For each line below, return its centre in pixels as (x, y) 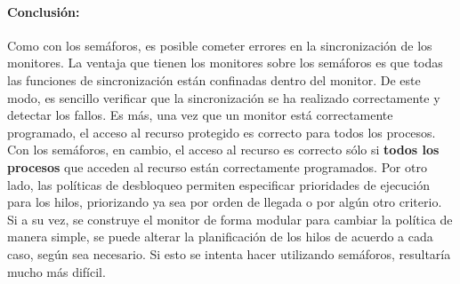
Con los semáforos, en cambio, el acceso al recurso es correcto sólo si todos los (223, 150)
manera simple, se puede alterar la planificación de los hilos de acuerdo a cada (220, 237)
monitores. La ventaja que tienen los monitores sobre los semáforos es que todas (225, 63)
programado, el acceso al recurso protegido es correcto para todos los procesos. (222, 132)
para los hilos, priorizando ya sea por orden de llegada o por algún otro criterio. (225, 202)
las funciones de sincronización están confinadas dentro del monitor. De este (214, 79)
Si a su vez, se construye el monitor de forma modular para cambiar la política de (230, 219)
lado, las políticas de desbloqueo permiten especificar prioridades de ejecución (218, 184)
